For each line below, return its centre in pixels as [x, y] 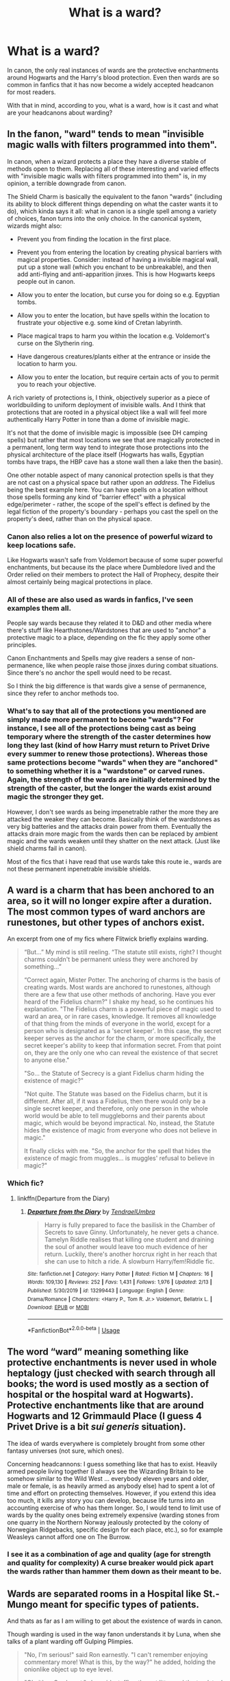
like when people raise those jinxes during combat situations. [132, 666]
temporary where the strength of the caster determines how [109, 737]
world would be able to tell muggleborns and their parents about [114, 1116]
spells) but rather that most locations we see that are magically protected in [114, 439]
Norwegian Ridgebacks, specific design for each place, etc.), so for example [115, 1529]
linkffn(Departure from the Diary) [63, 1198]
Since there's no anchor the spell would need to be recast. [90, 673]
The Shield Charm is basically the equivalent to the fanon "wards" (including [115, 196]
